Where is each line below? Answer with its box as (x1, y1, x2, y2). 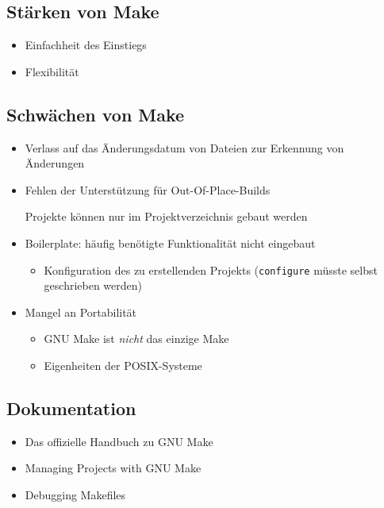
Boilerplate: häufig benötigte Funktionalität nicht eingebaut (25, 234, 316, 251)
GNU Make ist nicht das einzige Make (44, 330, 229, 347)
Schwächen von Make (6, 102, 185, 126)
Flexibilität (25, 63, 79, 79)
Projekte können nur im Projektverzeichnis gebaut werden (25, 208, 308, 225)
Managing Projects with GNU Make (25, 460, 202, 476)
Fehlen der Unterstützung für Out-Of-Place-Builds (25, 181, 271, 198)
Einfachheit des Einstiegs (25, 37, 147, 53)
